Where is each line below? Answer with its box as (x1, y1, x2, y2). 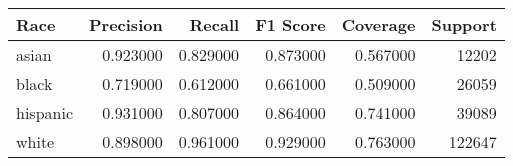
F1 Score (255, 13, 326, 36)
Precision (89, 13, 163, 36)
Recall (189, 13, 240, 36)
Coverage (341, 13, 416, 36)
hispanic (16, 101, 73, 124)
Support (431, 13, 497, 36)
